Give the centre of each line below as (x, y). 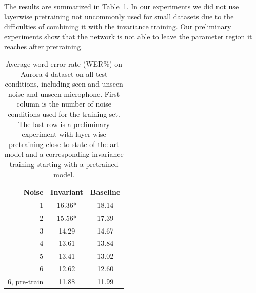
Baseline (105, 192)
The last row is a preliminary (64, 124)
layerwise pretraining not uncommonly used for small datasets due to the (119, 16)
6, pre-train (26, 281)
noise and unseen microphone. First (64, 93)
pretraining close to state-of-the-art (64, 144)
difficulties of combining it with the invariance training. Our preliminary (118, 26)
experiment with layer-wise (64, 134)
